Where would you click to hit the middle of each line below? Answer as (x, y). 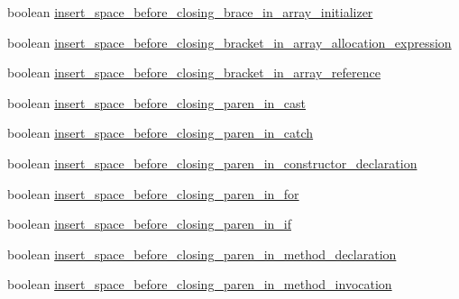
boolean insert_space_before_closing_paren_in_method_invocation (200, 284)
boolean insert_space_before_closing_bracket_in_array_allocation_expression (229, 42)
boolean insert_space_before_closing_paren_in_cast (157, 102)
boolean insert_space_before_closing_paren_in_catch (161, 133)
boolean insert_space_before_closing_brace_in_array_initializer (190, 12)
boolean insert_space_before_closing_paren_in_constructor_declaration (212, 163)
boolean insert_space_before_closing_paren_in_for (153, 193)
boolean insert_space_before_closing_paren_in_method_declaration (202, 254)
